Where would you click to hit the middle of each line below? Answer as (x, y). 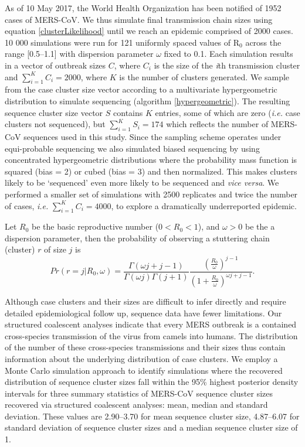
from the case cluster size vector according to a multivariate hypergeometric (141, 89)
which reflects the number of (217, 124)
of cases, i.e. (27, 205)
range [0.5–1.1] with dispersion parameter (79, 54)
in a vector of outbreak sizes (55, 65)
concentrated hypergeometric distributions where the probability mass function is (151, 160)
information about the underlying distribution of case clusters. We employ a (141, 358)
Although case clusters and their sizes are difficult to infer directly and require (145, 301)
